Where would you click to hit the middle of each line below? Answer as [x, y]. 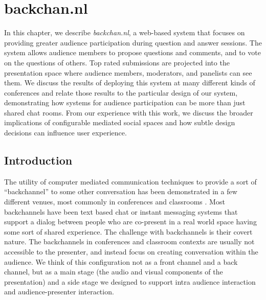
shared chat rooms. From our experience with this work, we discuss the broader [129, 112]
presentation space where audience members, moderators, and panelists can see [128, 72]
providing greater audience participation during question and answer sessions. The [133, 42]
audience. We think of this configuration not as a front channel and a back [121, 261]
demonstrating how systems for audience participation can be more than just [125, 102]
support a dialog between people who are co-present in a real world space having [130, 222]
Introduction [38, 160]
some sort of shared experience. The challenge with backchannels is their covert [128, 231]
